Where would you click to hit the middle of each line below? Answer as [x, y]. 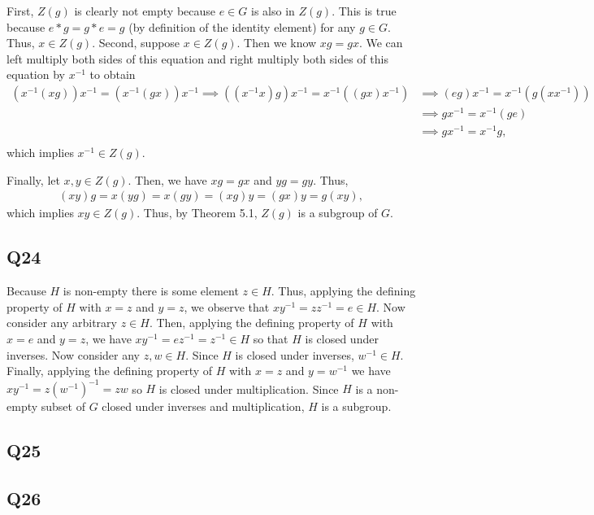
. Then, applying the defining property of [251, 323]
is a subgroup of [338, 213]
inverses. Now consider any [74, 354]
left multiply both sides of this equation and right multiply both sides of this [197, 58]
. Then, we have [167, 179]
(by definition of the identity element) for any [242, 26]
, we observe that [227, 306]
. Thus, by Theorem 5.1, [197, 213]
